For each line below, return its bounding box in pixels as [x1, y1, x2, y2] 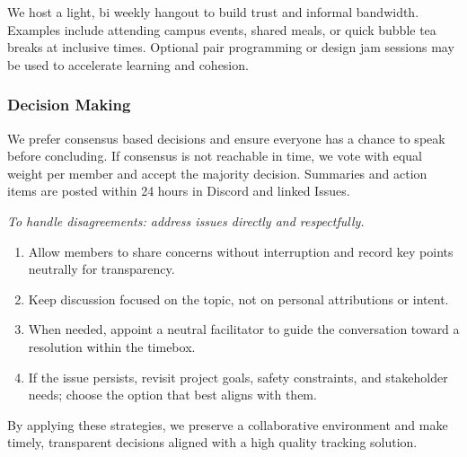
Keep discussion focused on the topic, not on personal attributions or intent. [28, 289, 449, 308]
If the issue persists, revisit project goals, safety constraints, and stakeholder [28, 367, 448, 386]
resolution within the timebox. [28, 337, 196, 356]
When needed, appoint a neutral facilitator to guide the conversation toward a [28, 320, 460, 338]
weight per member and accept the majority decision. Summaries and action [7, 163, 427, 182]
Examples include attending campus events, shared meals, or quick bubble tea [7, 20, 436, 39]
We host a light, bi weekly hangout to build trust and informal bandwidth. [7, 3, 419, 21]
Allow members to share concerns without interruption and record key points [28, 242, 454, 260]
